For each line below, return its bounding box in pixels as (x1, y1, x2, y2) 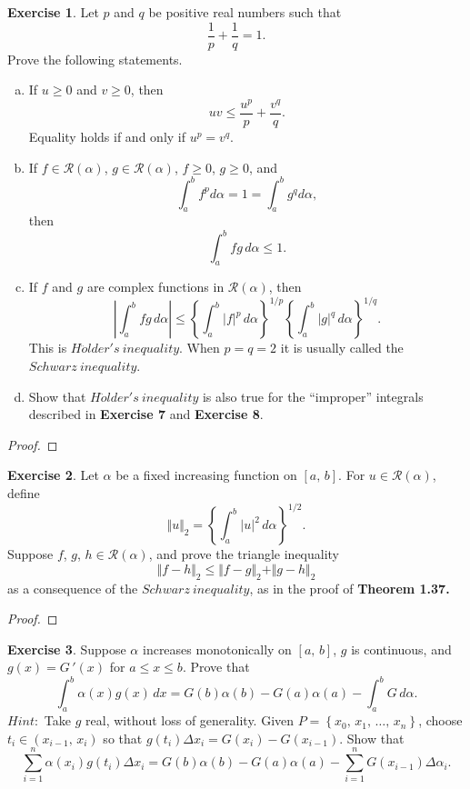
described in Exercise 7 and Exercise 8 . (28, 404, 264, 424)
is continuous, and (351, 639, 452, 658)
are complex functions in (86, 277, 225, 296)
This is (28, 338, 67, 357)
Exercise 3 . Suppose (7, 639, 126, 658)
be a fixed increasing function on (115, 465, 297, 484)
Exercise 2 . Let (7, 465, 99, 484)
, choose (418, 711, 463, 730)
